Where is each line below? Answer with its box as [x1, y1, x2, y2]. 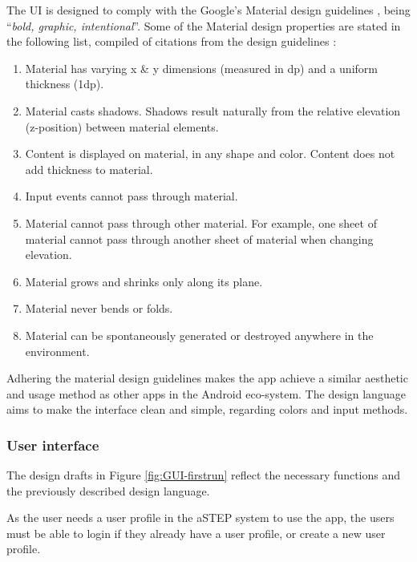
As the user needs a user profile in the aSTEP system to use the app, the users [6, 509, 395, 526]
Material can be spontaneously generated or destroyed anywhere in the [25, 326, 374, 343]
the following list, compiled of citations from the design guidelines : [6, 33, 337, 50]
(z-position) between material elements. [25, 118, 219, 135]
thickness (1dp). [25, 75, 104, 92]
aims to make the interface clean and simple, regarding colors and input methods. [6, 401, 408, 418]
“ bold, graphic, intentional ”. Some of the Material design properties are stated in [6, 17, 401, 34]
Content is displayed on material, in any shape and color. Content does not [25, 145, 395, 162]
